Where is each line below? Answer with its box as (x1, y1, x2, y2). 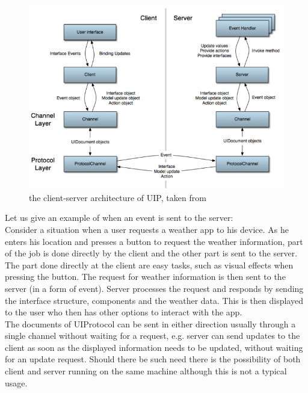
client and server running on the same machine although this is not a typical (5, 365, 287, 377)
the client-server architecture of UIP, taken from (29, 191, 206, 203)
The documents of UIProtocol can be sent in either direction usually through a (5, 317, 296, 330)
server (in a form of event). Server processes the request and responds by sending (5, 282, 304, 294)
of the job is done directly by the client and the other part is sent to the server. (5, 247, 298, 259)
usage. (5, 376, 28, 389)
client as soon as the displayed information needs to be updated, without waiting (5, 341, 303, 353)
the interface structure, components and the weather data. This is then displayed (5, 294, 303, 306)
